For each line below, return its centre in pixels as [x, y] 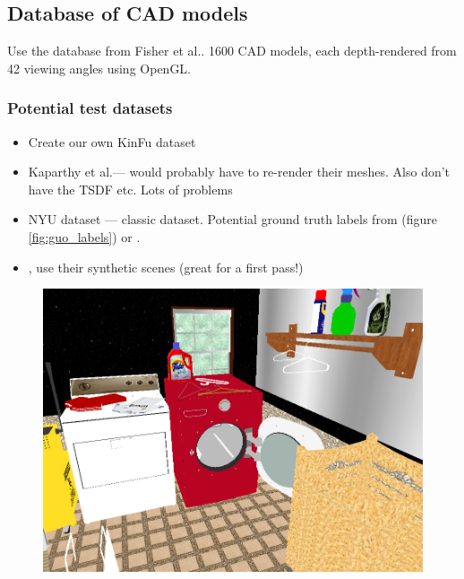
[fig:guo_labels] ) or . [84, 236]
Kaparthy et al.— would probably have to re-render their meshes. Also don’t [239, 172]
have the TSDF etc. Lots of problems [130, 189]
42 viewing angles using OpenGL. [99, 68]
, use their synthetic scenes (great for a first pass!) [166, 267]
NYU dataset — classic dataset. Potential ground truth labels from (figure [232, 219]
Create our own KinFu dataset [112, 141]
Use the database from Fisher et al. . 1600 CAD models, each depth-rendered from [232, 51]
